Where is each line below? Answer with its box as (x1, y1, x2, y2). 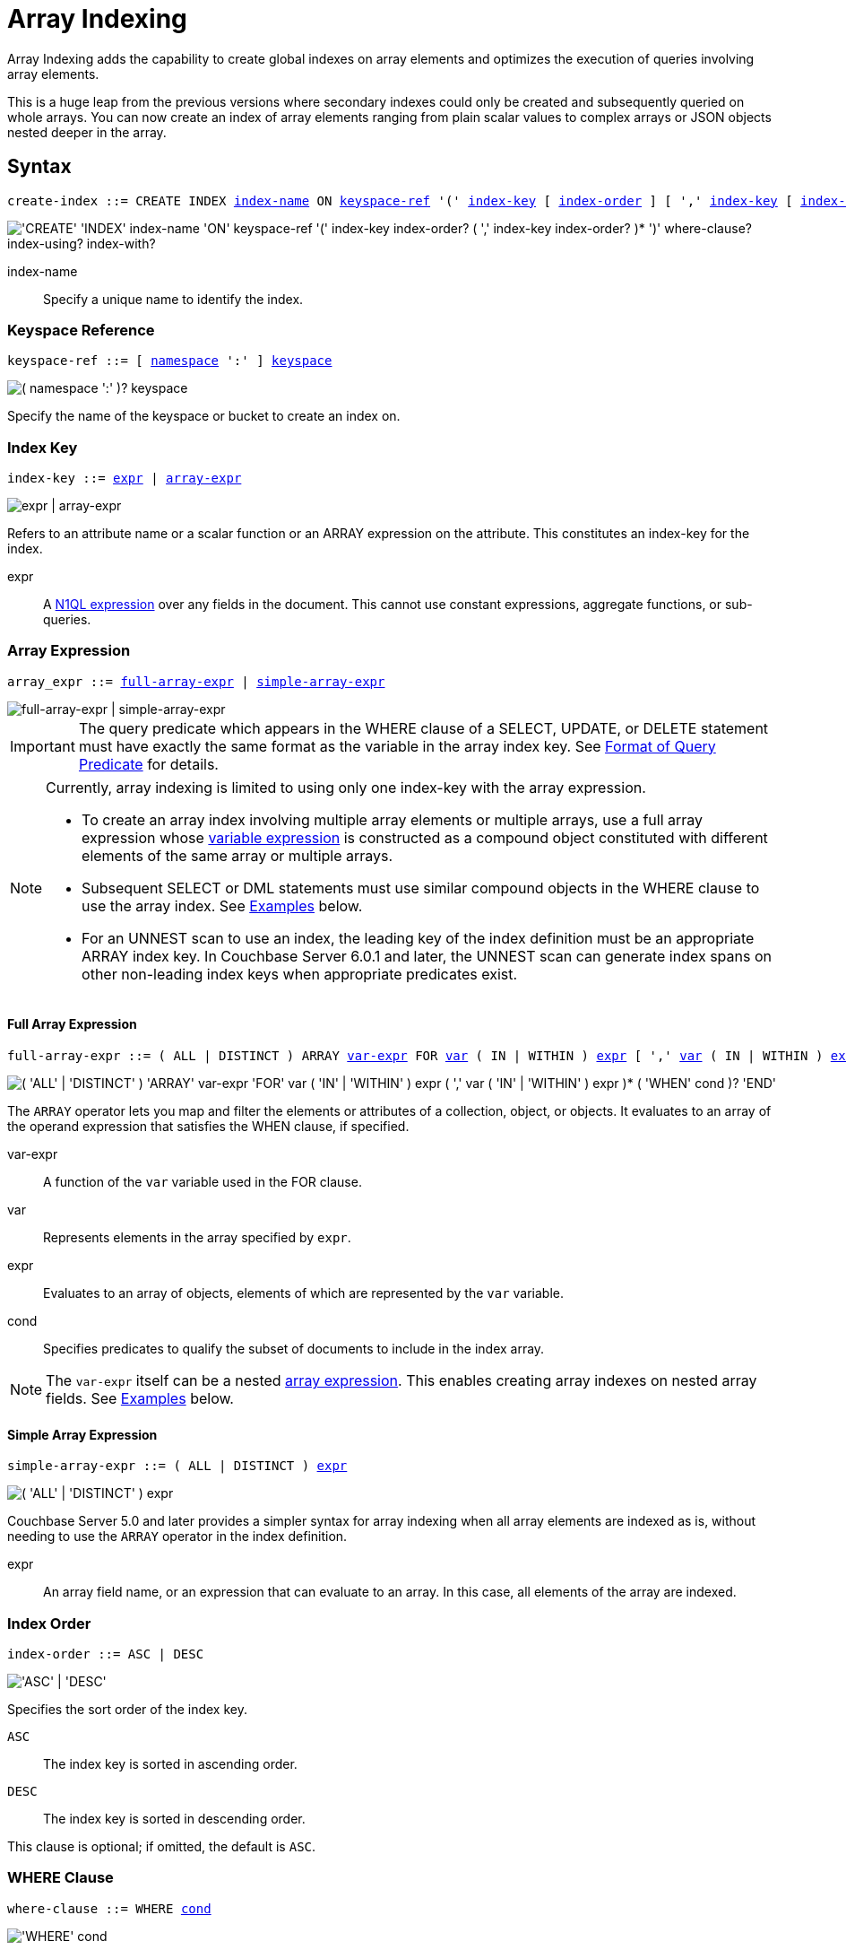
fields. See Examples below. (46, 1389, 234, 1408)
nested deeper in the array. (7, 124, 167, 140)
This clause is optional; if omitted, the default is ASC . (7, 1839, 316, 1855)
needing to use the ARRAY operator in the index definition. (7, 1528, 348, 1545)
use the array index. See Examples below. (82, 896, 363, 915)
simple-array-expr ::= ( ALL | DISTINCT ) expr (7, 1458, 348, 1474)
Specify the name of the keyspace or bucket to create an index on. (7, 408, 401, 424)
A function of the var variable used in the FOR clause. (43, 1174, 362, 1190)
